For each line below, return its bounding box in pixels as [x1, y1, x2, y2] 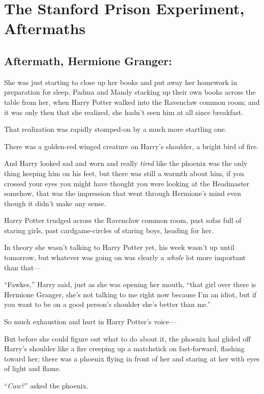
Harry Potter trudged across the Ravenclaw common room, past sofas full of [4, 215, 242, 226]
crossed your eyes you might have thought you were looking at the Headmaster [4, 178, 250, 188]
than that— [4, 262, 41, 272]
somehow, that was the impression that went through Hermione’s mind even [4, 188, 241, 199]
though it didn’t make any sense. [4, 198, 106, 208]
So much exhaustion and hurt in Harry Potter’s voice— [4, 316, 177, 327]
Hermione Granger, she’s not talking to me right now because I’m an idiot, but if [4, 289, 257, 299]
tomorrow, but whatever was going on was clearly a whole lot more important [4, 252, 246, 263]
